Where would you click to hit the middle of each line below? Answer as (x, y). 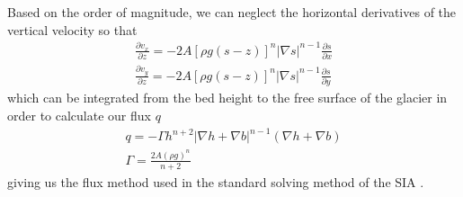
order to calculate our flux (79, 115)
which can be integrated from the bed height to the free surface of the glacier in (227, 98)
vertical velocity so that (72, 29)
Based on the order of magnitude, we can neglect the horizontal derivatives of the (232, 12)
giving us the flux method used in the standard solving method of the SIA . (216, 181)
